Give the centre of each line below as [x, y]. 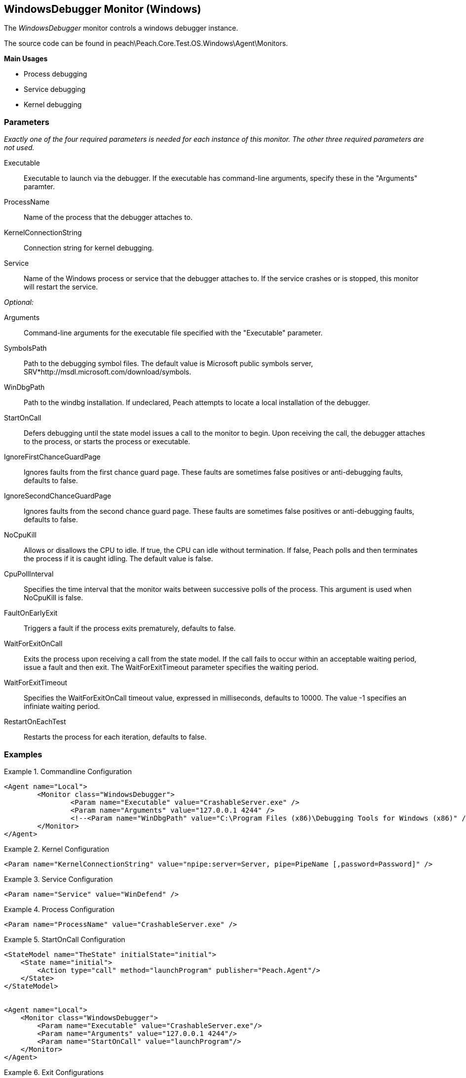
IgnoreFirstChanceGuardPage [52, 457]
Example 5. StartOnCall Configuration [65, 939]
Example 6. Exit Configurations [54, 1072]
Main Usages [26, 59]
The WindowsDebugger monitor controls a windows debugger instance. [121, 28]
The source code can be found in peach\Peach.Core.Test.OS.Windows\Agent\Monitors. [146, 43]
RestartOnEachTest [35, 722]
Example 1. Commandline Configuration [68, 771]
